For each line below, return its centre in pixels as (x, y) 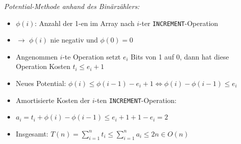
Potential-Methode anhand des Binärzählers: (72, 6)
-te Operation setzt (91, 56)
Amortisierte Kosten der (53, 100)
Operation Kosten (43, 66)
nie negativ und (74, 40)
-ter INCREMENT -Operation (179, 23)
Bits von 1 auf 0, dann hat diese (180, 56)
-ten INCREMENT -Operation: (136, 100)
